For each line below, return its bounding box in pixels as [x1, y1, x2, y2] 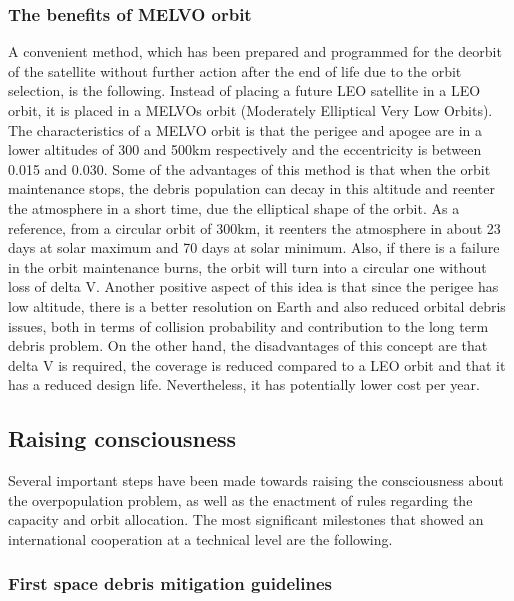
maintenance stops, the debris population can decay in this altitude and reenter [8, 178, 495, 199]
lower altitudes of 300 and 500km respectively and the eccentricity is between [8, 139, 482, 160]
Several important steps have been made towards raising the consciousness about [8, 470, 504, 491]
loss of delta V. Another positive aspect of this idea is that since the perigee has [8, 276, 499, 297]
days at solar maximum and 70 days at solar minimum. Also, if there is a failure [8, 237, 500, 258]
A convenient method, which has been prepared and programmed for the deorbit [8, 41, 502, 62]
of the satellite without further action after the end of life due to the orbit [8, 60, 462, 81]
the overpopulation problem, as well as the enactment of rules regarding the [8, 489, 473, 510]
